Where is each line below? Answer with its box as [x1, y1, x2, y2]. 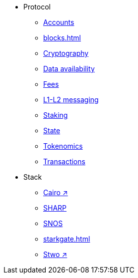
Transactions [43, 157, 85, 166]
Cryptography [43, 49, 89, 57]
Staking [43, 111, 68, 119]
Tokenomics [43, 142, 83, 150]
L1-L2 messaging [43, 95, 99, 104]
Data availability [43, 64, 95, 73]
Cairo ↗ [43, 188, 68, 197]
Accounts [43, 18, 74, 26]
